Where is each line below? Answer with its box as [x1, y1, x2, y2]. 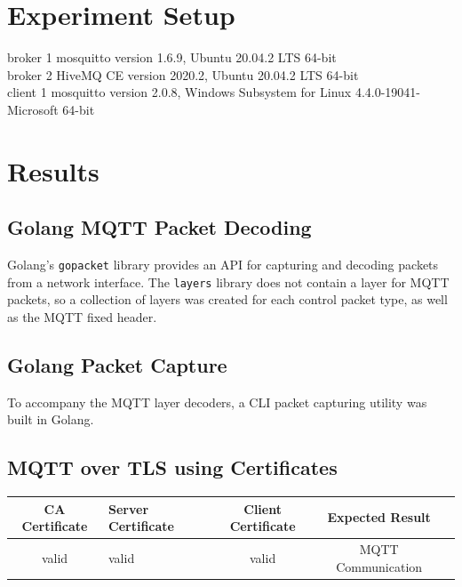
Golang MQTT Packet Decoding [7, 213, 312, 241]
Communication [336, 557, 423, 575]
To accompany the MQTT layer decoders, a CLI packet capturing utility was [7, 392, 427, 411]
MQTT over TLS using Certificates [7, 454, 338, 481]
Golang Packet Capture [7, 350, 227, 378]
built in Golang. [7, 410, 94, 429]
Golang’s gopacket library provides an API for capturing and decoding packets [7, 255, 439, 274]
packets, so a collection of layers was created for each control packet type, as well [7, 290, 448, 309]
